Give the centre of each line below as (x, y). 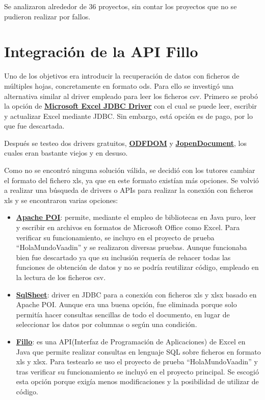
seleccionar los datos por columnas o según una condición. (107, 324)
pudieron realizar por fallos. (47, 16)
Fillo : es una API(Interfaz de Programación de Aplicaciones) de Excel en (131, 341)
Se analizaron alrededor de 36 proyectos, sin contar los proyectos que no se (121, 6)
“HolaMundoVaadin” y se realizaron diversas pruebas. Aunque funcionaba (131, 247)
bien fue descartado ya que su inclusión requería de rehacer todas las (123, 257)
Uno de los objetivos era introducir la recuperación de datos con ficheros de (122, 76)
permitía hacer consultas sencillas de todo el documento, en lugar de (123, 314)
